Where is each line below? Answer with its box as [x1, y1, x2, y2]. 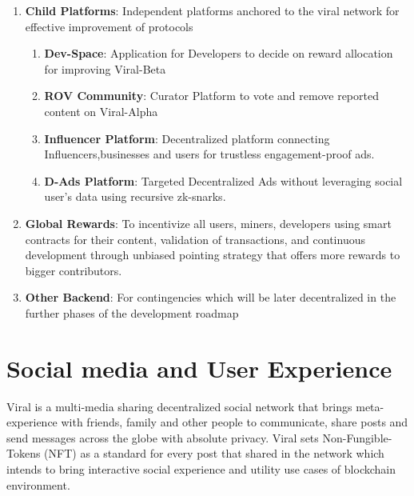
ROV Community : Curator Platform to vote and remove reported [44, 87, 379, 104]
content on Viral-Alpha [44, 102, 158, 119]
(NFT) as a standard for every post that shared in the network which [44, 445, 384, 462]
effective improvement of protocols [25, 18, 193, 34]
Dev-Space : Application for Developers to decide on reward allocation [44, 45, 393, 62]
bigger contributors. [25, 262, 122, 278]
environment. [6, 476, 70, 493]
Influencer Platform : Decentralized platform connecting [44, 130, 330, 146]
